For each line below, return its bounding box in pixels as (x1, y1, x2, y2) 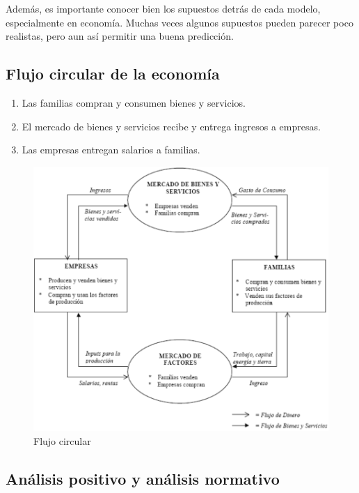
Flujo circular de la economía (6, 63, 220, 84)
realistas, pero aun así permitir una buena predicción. (6, 29, 234, 43)
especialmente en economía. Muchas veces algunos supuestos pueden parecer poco (6, 15, 353, 29)
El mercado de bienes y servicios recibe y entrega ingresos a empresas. (22, 119, 321, 133)
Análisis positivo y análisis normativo (6, 468, 280, 489)
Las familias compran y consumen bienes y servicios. (22, 95, 246, 109)
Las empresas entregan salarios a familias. (22, 142, 200, 157)
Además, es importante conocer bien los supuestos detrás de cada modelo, (6, 1, 321, 15)
